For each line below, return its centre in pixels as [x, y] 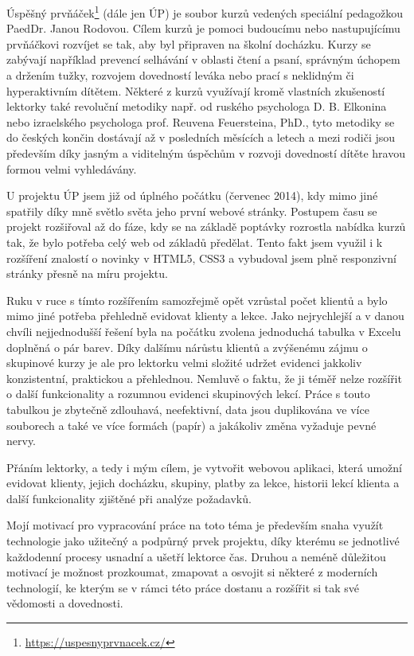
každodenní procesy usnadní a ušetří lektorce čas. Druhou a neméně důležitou [196, 556]
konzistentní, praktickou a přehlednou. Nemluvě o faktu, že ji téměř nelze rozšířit [204, 378]
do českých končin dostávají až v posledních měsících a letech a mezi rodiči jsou [201, 137]
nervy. [21, 441]
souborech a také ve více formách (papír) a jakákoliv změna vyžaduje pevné [191, 425]
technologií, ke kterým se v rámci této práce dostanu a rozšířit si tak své [183, 587]
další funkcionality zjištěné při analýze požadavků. [129, 498]
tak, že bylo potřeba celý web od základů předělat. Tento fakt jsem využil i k [195, 242]
